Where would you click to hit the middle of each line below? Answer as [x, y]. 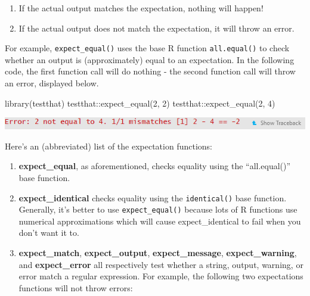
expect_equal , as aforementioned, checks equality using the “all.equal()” [155, 166]
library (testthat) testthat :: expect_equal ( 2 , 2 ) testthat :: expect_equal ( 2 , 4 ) [140, 103]
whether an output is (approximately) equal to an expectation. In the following [150, 59]
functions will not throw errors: [76, 287]
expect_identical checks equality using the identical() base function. [153, 197]
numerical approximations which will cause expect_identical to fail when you [160, 221]
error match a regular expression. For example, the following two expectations [161, 276]
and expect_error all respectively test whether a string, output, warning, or [161, 264]
